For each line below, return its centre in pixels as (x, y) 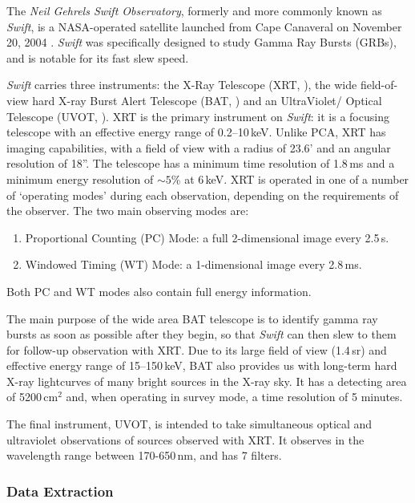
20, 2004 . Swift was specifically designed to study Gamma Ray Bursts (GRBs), (201, 42)
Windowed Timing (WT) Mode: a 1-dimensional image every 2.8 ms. (193, 264)
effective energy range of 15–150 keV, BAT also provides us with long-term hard (202, 365)
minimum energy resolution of (80, 178)
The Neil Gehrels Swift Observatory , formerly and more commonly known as (194, 10)
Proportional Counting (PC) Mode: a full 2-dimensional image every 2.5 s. (207, 237)
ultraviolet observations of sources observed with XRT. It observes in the (185, 439)
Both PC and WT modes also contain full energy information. (159, 291)
